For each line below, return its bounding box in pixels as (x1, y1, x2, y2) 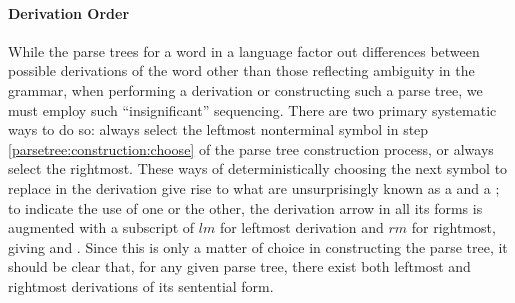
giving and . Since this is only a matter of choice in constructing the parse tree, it (8, 236, 508, 257)
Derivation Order (8, 2, 130, 23)
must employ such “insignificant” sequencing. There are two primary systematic (8, 99, 497, 120)
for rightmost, (411, 217, 496, 238)
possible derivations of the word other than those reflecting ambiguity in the (8, 60, 475, 81)
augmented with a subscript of (8, 217, 195, 238)
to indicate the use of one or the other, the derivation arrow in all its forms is (8, 197, 483, 218)
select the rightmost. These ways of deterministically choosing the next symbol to (8, 158, 508, 179)
